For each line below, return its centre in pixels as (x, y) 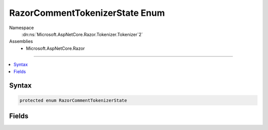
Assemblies (21, 42)
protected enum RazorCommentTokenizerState (73, 100)
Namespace (22, 28)
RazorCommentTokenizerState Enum (87, 13)
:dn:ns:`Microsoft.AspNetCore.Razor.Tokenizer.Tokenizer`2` (82, 34)
